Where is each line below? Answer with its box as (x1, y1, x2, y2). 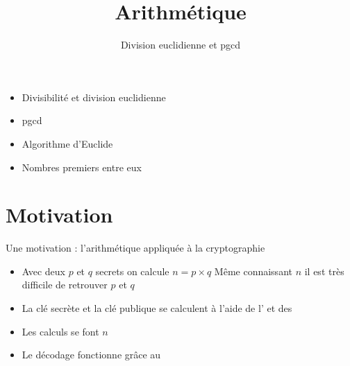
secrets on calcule (95, 263, 169, 278)
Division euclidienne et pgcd (120, 37, 241, 52)
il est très (304, 263, 344, 278)
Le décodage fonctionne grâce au (22, 347, 161, 362)
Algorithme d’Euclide (22, 136, 113, 150)
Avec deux (22, 263, 66, 278)
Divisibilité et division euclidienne (22, 89, 166, 104)
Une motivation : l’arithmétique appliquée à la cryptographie (6, 241, 265, 255)
